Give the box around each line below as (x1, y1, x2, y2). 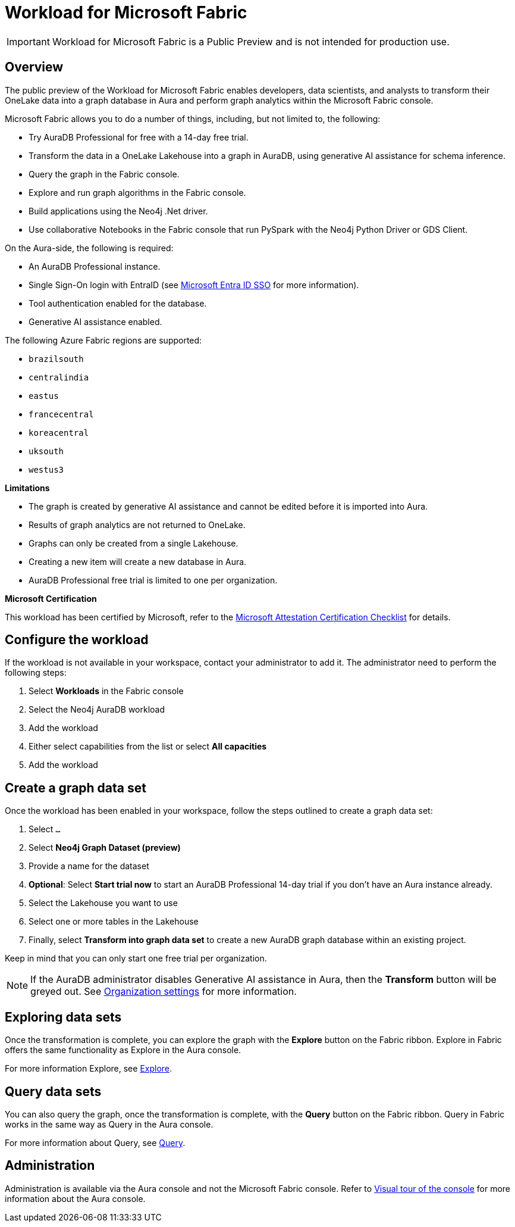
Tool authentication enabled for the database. (29, 298, 207, 308)
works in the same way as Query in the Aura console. (5, 1119, 213, 1129)
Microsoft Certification (5, 593, 97, 604)
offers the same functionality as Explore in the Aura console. (5, 1045, 241, 1056)
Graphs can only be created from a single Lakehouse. (29, 538, 238, 548)
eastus (29, 391, 59, 401)
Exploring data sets (5, 1009, 122, 1025)
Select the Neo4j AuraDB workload (29, 704, 165, 715)
